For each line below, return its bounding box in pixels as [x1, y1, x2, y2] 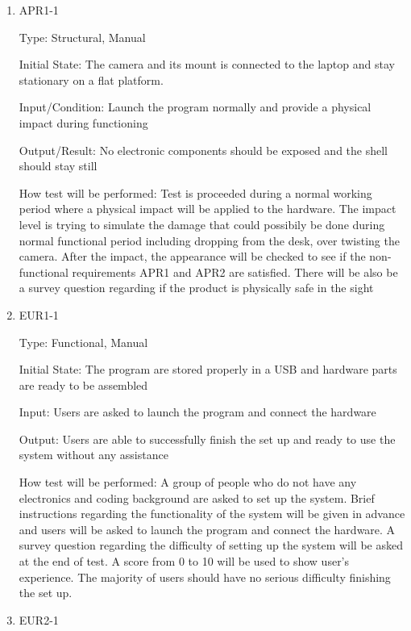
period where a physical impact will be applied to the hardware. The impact [19, 200, 396, 217]
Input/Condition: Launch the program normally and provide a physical [19, 98, 372, 115]
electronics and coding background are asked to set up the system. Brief [19, 489, 375, 506]
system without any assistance [19, 446, 168, 463]
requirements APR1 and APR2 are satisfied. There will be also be [72, 263, 398, 280]
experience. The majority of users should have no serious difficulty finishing [19, 568, 391, 585]
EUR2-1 [19, 611, 59, 628]
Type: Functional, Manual [19, 333, 148, 350]
